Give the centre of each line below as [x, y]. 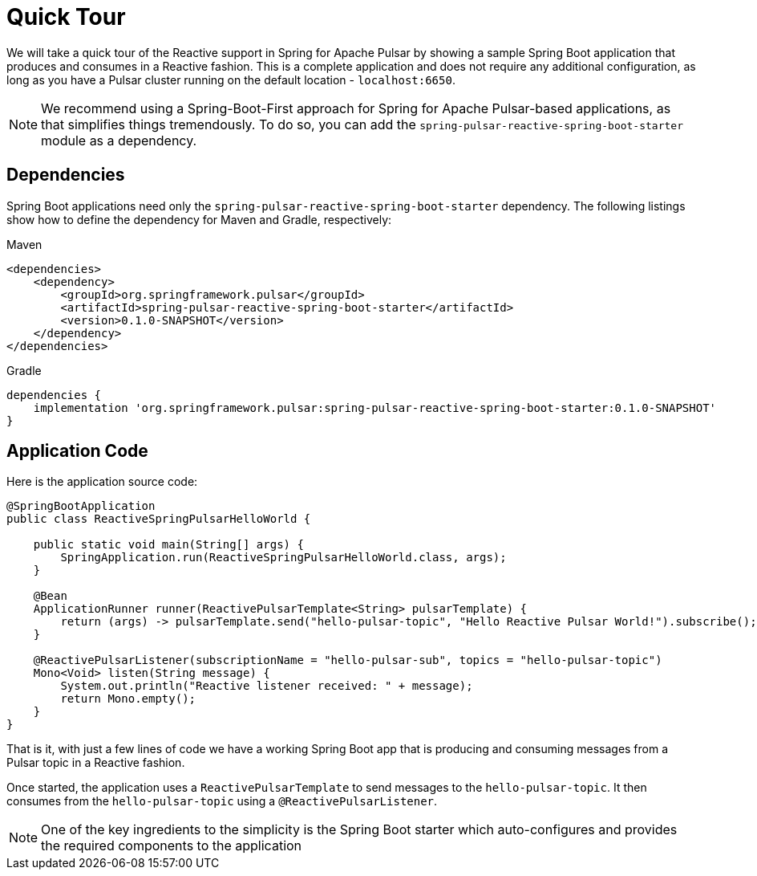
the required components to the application [172, 846]
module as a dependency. [119, 140]
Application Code [77, 451]
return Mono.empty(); [128, 699]
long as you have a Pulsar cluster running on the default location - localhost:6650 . [231, 79]
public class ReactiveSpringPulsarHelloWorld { [159, 519]
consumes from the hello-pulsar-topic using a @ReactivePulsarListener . [222, 801]
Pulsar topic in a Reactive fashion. [96, 763]
